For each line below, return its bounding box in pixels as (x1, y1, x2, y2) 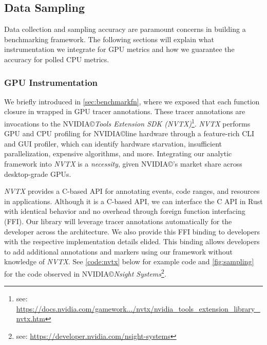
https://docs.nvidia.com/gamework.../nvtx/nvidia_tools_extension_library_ (16, 303, 260, 314)
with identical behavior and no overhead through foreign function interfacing (4, 206, 245, 216)
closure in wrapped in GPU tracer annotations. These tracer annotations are (4, 106, 245, 117)
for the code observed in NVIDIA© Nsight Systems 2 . (4, 266, 166, 279)
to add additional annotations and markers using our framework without (4, 246, 233, 257)
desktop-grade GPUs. (4, 168, 71, 179)
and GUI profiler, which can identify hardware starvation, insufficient (4, 138, 222, 149)
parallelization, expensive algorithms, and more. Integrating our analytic (4, 148, 232, 159)
